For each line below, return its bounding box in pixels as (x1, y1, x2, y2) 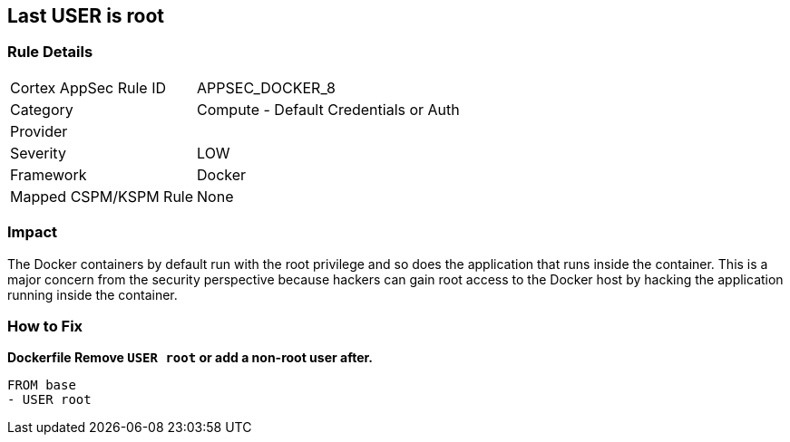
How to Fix (7, 316, 83, 335)
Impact (7, 223, 58, 242)
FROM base (7, 378, 76, 393)
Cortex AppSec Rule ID (10, 78, 167, 97)
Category (10, 100, 73, 119)
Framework (10, 165, 87, 184)
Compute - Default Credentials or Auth (197, 100, 460, 119)
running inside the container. (7, 286, 178, 303)
